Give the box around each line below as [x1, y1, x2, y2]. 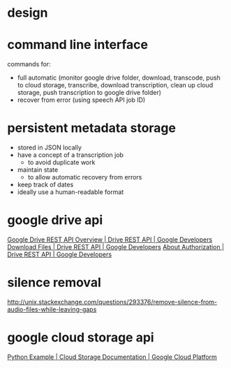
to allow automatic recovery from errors [27, 173, 142, 182]
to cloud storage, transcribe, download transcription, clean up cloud [17, 81, 214, 89]
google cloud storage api [7, 330, 155, 346]
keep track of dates [17, 180, 74, 189]
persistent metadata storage [7, 120, 177, 136]
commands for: [7, 60, 51, 68]
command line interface [7, 37, 149, 53]
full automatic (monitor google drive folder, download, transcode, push [17, 73, 221, 82]
